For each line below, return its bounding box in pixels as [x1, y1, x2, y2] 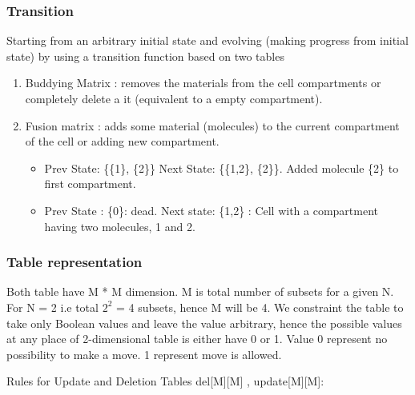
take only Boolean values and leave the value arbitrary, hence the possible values [6, 314, 402, 331]
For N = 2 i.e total [6, 298, 99, 315]
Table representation [6, 252, 143, 272]
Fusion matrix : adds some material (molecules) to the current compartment [25, 117, 400, 134]
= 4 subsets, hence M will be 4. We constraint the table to [115, 298, 404, 315]
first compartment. [44, 175, 136, 192]
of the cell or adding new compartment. [25, 133, 220, 150]
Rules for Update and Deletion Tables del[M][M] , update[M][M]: [6, 373, 324, 389]
